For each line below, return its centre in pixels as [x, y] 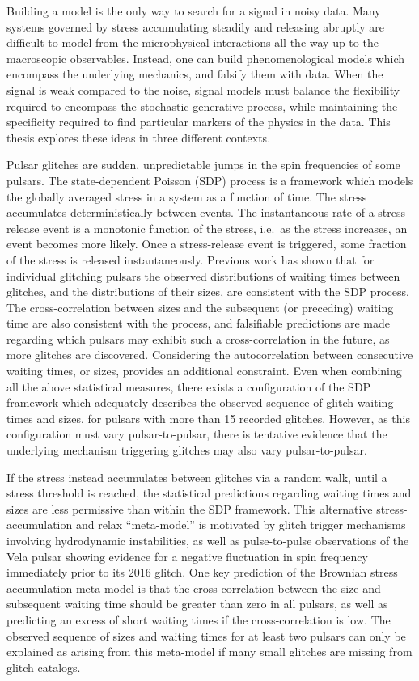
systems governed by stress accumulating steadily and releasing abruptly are [196, 26]
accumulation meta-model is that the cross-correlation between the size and [194, 588]
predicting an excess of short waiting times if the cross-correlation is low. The [199, 619]
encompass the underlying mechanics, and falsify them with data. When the [195, 74]
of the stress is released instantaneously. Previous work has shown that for [190, 259]
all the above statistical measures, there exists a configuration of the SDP [189, 386]
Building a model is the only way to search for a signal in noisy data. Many [194, 11]
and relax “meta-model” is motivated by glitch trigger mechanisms [241, 524]
